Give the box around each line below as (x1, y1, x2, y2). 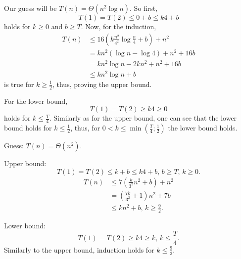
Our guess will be (4, 3, 57, 13)
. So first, (130, 3, 158, 13)
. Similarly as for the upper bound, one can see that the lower (49, 113, 237, 123)
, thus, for (70, 123, 100, 133)
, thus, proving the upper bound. (52, 79, 152, 89)
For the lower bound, (4, 95, 68, 106)
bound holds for (4, 123, 52, 133)
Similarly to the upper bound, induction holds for (4, 244, 154, 255)
